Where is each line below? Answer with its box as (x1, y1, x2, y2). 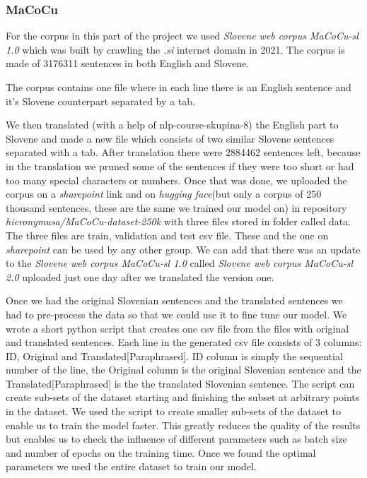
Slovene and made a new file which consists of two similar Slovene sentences (6, 131, 334, 145)
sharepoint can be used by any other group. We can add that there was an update (6, 241, 361, 256)
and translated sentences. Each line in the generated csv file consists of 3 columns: (6, 335, 362, 349)
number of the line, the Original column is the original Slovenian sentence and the (6, 362, 361, 377)
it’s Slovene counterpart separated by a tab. (6, 93, 195, 108)
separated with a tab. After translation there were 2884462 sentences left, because (6, 145, 361, 160)
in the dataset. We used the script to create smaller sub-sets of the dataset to (6, 404, 341, 419)
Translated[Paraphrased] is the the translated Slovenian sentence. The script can (6, 376, 355, 390)
